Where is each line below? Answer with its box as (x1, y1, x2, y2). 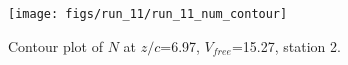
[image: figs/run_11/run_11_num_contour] (8, 7, 288, 21)
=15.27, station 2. (231, 35, 341, 56)
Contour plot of (8, 35, 103, 56)
